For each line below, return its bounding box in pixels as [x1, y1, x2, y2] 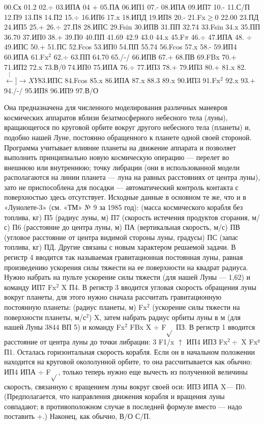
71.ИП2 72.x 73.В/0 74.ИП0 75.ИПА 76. [4, 61, 130, 72]
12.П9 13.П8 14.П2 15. [4, 11, 74, 22]
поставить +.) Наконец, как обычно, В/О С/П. [4, 411, 151, 421]
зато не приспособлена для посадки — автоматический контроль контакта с [4, 181, 239, 192]
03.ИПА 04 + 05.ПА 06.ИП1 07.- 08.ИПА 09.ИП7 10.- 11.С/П [55, 2, 250, 12]
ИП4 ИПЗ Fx [186, 336, 227, 347]
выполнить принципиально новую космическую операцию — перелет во [4, 152, 229, 163]
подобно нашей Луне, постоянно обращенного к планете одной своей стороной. [4, 131, 252, 142]
